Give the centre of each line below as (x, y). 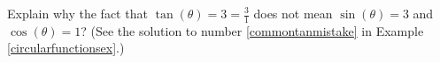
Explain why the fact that (77, 13)
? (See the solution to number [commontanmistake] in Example (252, 30)
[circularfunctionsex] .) (66, 48)
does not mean (293, 13)
